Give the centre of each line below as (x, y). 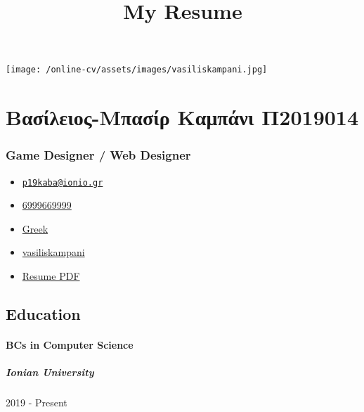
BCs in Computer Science (70, 345)
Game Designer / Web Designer (98, 155)
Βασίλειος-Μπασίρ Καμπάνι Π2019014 (182, 117)
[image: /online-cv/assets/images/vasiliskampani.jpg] (137, 70)
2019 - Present (37, 403)
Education (43, 314)
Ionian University (50, 372)
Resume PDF (51, 276)
